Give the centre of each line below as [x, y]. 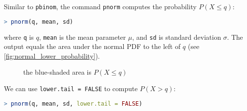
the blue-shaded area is [57, 72]
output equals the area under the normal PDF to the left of [92, 46]
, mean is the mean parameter [82, 37]
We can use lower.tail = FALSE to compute [71, 88]
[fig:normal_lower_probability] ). [52, 55]
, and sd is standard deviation [177, 37]
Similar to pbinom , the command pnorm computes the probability [100, 6]
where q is [19, 37]
